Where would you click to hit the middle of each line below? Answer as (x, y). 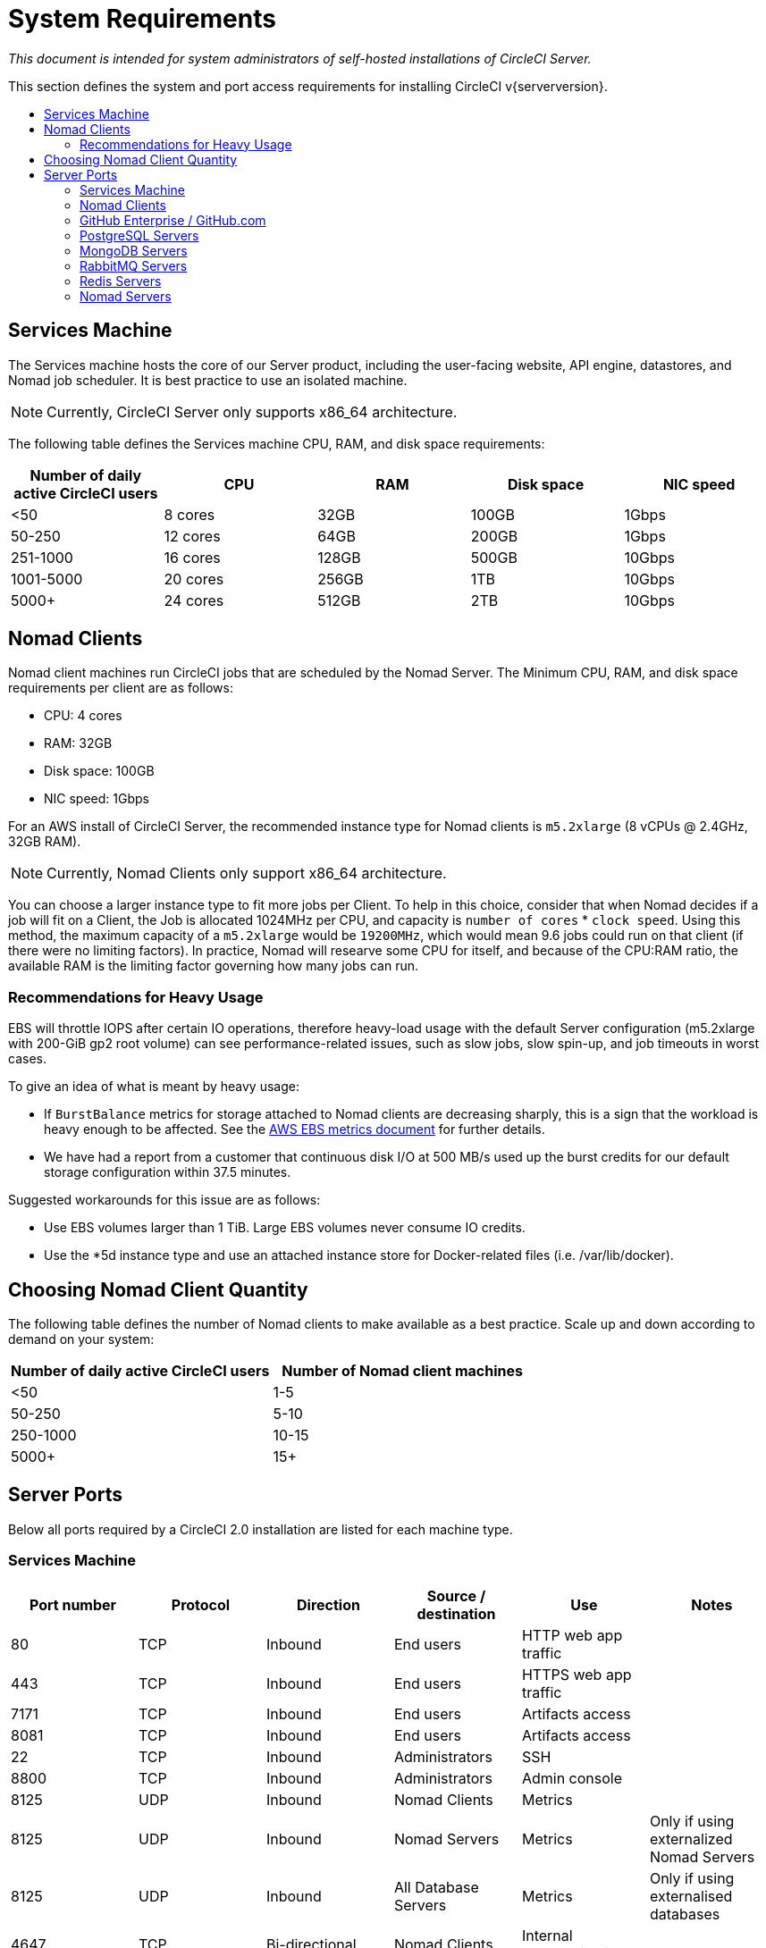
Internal (547, 1935)
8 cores (189, 514)
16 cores (192, 557)
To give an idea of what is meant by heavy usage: (154, 1087)
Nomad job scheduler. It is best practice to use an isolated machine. (208, 380)
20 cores (194, 579)
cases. (27, 1059)
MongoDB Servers (134, 250)
